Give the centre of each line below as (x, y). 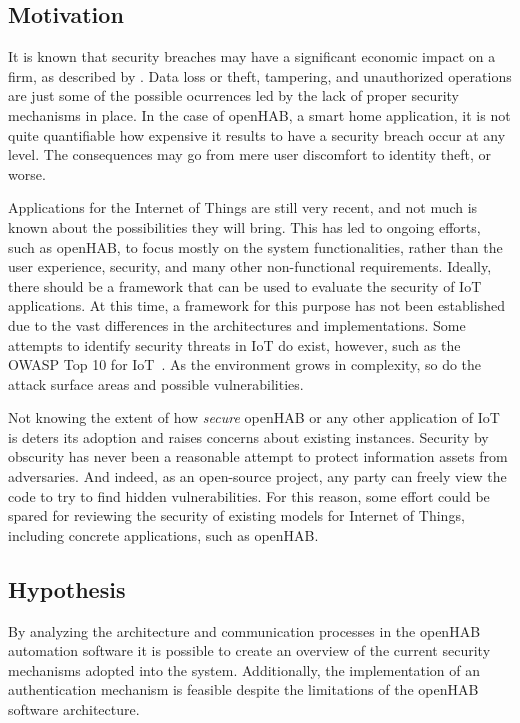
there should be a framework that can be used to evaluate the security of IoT (245, 285)
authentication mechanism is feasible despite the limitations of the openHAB (243, 689)
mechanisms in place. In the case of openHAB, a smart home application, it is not (259, 114)
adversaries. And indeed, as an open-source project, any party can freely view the (257, 476)
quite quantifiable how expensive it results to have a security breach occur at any (257, 134)
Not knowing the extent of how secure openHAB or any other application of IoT (254, 417)
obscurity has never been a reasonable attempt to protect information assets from (258, 456)
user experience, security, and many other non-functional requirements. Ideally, (250, 266)
